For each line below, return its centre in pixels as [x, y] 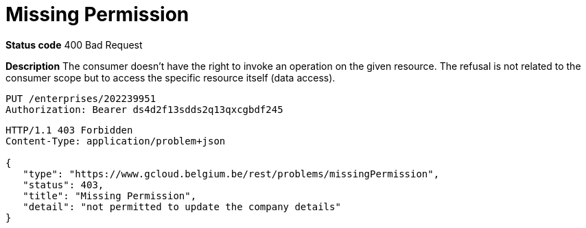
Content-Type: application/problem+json [116, 141]
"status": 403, [63, 185]
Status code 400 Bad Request [74, 45]
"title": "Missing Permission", [110, 195]
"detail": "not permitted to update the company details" [182, 206]
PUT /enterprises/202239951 [81, 98]
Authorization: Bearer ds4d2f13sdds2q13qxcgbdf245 [144, 109]
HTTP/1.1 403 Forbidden [69, 130]
